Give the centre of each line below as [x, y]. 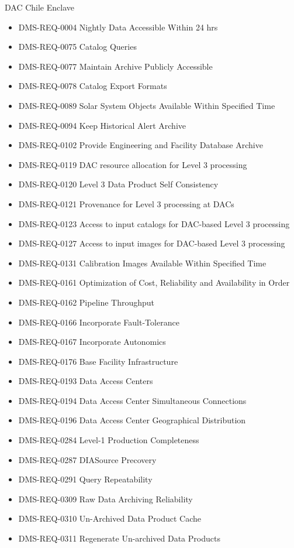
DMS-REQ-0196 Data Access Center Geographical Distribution [132, 420]
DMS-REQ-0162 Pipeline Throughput [87, 302]
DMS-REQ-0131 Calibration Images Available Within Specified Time [142, 263]
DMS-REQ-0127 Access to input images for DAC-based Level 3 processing [152, 243]
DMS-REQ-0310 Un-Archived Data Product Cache [110, 518]
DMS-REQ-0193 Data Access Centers [86, 381]
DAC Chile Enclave [39, 7]
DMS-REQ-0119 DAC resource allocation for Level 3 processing [133, 164]
